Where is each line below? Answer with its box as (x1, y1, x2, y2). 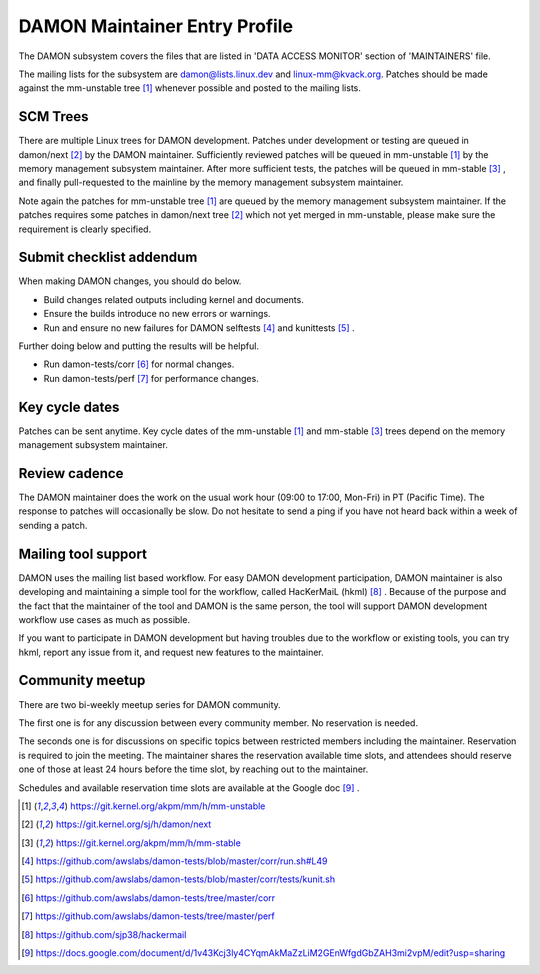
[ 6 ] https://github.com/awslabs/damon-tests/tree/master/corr (21, 891, 276, 904)
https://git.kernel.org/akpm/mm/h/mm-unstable (70, 800, 266, 812)
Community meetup (18, 672, 146, 689)
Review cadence (18, 465, 124, 482)
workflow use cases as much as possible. (18, 613, 190, 625)
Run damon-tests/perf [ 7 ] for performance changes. (43, 372, 259, 384)
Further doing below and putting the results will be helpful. (18, 340, 260, 352)
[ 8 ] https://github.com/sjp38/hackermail (21, 928, 187, 940)
